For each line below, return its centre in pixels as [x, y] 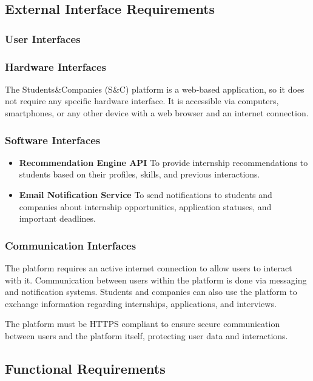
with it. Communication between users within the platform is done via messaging [156, 280]
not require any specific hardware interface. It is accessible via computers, [142, 101]
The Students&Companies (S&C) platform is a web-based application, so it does [155, 89]
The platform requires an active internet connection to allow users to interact [149, 268]
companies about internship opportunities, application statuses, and [145, 206]
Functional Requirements [85, 368]
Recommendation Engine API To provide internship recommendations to [163, 162]
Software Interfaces [53, 140]
